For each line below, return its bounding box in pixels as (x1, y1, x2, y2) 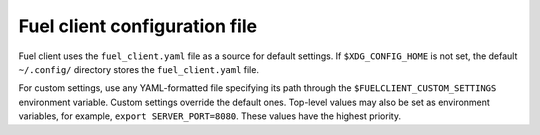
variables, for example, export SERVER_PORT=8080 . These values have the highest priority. (18, 110, 402, 122)
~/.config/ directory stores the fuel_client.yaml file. (18, 63, 260, 75)
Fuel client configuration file (18, 15, 258, 37)
